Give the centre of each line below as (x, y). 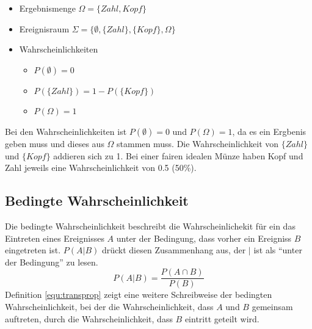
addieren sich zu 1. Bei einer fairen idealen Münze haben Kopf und (178, 155)
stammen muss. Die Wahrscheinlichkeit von (198, 143)
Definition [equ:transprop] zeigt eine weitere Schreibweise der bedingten (139, 295)
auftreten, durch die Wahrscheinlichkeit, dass (89, 318)
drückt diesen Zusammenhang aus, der (174, 250)
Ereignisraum (44, 28)
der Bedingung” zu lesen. (52, 262)
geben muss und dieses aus (55, 143)
